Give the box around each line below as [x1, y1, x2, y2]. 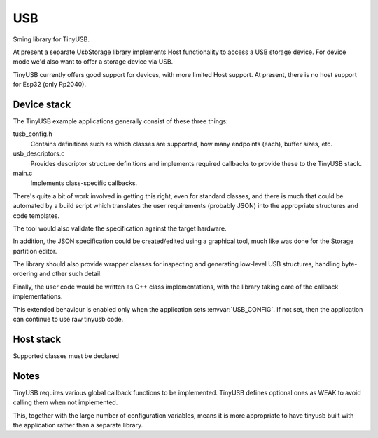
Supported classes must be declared [13, 351, 119, 360]
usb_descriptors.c [13, 149, 65, 158]
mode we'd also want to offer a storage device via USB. [13, 57, 174, 66]
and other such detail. [38, 270, 102, 278]
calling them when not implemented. [13, 398, 118, 406]
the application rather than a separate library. [13, 421, 143, 430]
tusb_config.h [13, 130, 52, 138]
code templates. [13, 211, 59, 220]
